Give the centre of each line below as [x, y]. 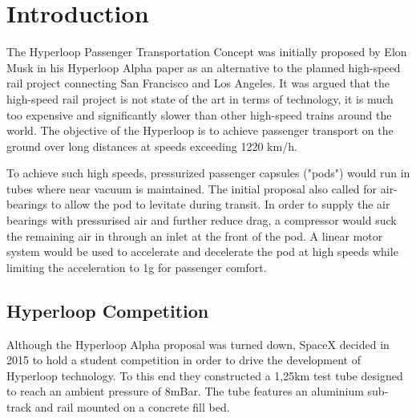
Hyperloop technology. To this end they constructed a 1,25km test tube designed [205, 375]
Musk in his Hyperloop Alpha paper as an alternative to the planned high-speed [204, 67]
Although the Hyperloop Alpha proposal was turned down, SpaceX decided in [198, 344]
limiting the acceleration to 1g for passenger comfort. [137, 267]
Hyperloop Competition [108, 310]
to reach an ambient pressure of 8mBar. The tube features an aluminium [185, 391]
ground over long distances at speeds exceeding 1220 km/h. [152, 146]
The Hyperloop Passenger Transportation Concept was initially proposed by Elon [207, 52]
